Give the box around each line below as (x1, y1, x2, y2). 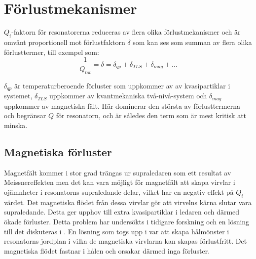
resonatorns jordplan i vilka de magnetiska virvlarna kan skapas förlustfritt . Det (4, 236, 247, 246)
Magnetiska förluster (4, 144, 112, 160)
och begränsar (4, 110, 46, 121)
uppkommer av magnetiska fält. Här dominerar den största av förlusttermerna (4, 100, 240, 111)
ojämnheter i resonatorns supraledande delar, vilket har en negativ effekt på (4, 187, 234, 197)
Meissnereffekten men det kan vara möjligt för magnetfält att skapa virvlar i (4, 177, 235, 187)
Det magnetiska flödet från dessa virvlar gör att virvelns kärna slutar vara (27, 197, 252, 207)
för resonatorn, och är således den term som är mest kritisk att (56, 110, 247, 121)
